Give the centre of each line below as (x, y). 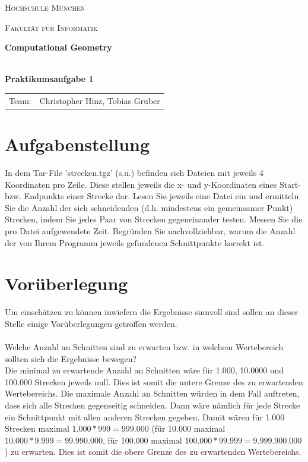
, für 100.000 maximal (142, 440)
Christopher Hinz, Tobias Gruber (100, 100)
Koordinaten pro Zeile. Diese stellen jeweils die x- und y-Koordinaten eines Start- (153, 184)
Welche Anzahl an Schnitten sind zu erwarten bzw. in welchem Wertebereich (144, 347)
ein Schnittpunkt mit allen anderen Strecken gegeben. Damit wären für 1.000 (145, 417)
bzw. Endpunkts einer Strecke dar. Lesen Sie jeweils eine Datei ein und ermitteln (152, 196)
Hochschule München (45, 7)
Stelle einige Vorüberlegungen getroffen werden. (91, 323)
